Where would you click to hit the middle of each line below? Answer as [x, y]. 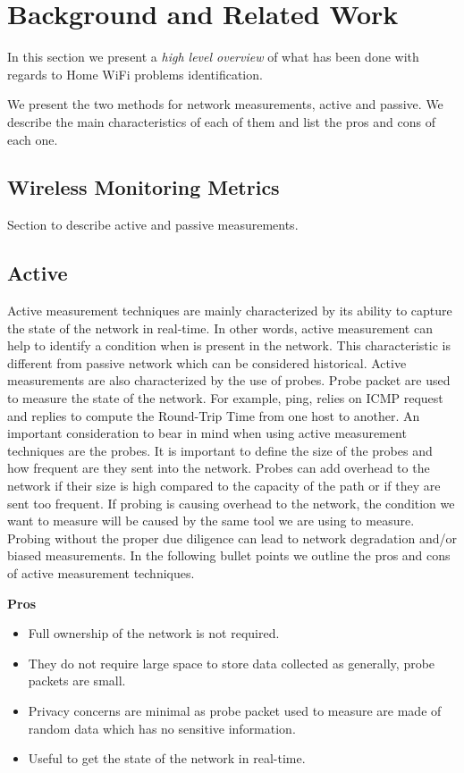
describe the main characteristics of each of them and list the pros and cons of [221, 121]
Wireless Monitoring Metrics [143, 187]
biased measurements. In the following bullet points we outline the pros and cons [229, 555]
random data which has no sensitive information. [162, 728]
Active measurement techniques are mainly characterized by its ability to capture [230, 311]
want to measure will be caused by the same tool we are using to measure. [211, 521]
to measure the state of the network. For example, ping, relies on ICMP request [225, 398]
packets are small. [77, 681]
